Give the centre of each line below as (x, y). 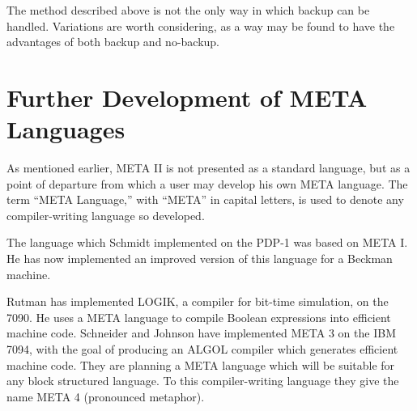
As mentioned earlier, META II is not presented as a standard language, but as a (208, 168)
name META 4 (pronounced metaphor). (106, 396)
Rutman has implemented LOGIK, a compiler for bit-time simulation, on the (198, 301)
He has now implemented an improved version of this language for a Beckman (200, 258)
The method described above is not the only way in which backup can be (188, 10)
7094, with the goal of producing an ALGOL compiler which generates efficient (202, 349)
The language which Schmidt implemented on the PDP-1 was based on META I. (207, 242)
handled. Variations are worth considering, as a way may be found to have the (201, 25)
